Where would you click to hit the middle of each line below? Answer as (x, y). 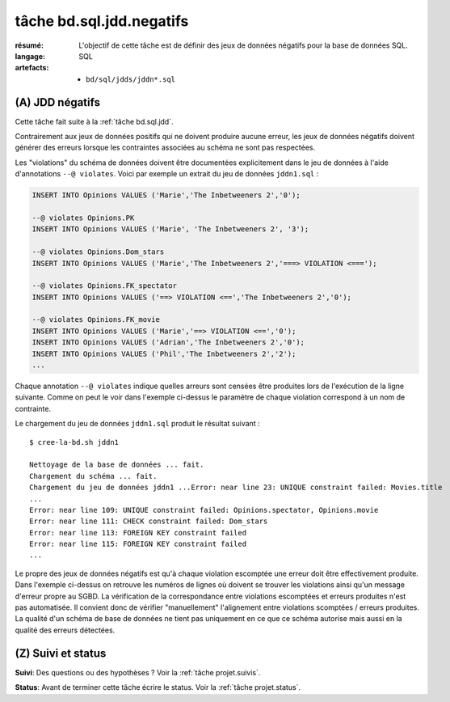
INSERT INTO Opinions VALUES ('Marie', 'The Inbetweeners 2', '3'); (170, 229)
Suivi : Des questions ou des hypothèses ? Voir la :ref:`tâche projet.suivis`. (138, 672)
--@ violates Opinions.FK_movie (96, 320)
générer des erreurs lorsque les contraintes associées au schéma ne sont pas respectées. (165, 148)
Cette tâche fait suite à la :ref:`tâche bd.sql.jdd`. (94, 121)
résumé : (29, 45)
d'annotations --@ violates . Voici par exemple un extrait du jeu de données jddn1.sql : (167, 174)
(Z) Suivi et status (61, 653)
